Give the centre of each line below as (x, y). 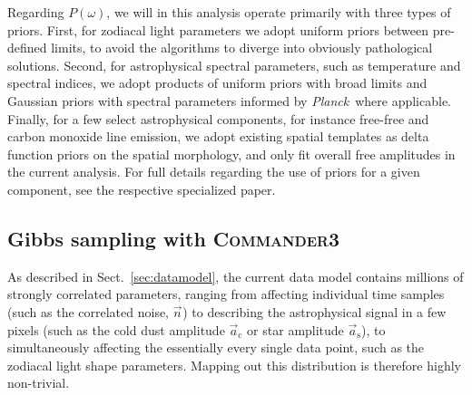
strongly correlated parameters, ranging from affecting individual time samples (226, 294)
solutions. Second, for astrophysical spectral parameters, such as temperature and (234, 65)
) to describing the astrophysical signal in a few (315, 311)
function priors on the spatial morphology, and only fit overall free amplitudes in (231, 154)
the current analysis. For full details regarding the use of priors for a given (214, 172)
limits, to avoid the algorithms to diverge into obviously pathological (242, 48)
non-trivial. (39, 383)
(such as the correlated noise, (88, 311)
